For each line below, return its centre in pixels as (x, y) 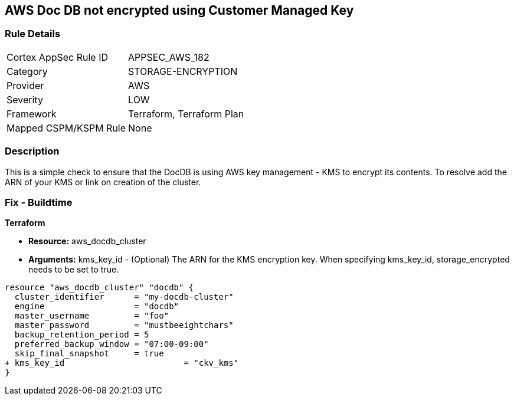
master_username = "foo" (92, 316)
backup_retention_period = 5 (82, 335)
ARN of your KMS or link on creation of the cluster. (103, 182)
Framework (32, 114)
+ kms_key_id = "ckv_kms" (122, 363)
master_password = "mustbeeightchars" (124, 325)
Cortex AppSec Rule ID (58, 57)
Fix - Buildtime (39, 202)
